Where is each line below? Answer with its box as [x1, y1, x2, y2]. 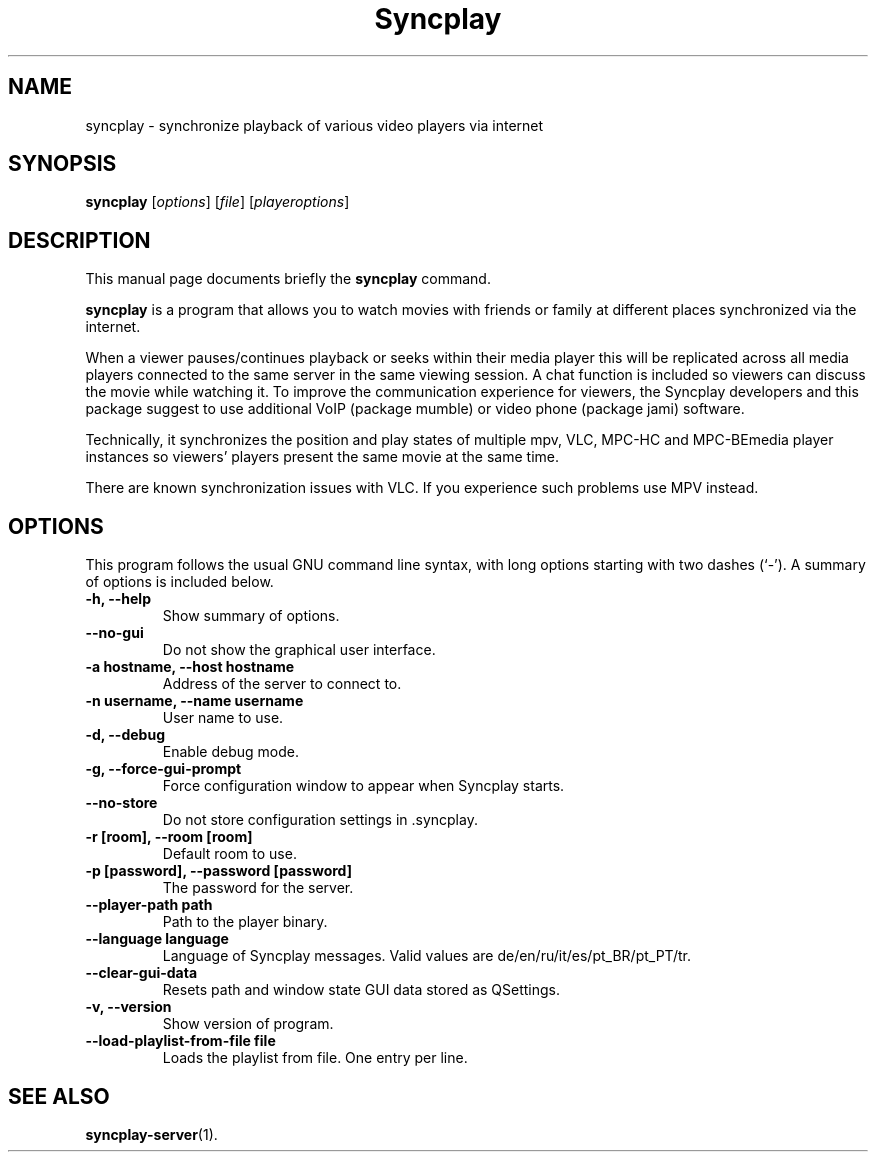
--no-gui [85, 624, 144, 642]
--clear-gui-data [85, 964, 198, 982]
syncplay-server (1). [85, 1125, 218, 1143]
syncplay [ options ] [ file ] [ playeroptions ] [85, 193, 350, 211]
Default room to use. [162, 845, 297, 863]
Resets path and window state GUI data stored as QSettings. [162, 981, 561, 999]
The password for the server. [162, 879, 354, 897]
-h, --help [85, 590, 151, 608]
